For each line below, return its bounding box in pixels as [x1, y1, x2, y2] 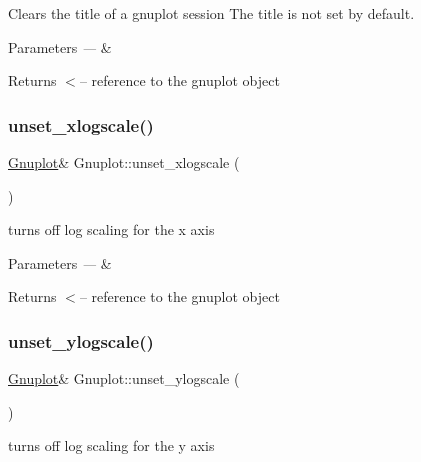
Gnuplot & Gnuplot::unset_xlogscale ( [8, 152, 240, 172]
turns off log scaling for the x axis [8, 219, 215, 240]
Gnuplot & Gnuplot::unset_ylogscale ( [8, 368, 240, 389]
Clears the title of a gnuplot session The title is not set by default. [8, 3, 415, 23]
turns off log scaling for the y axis [8, 435, 215, 456]
